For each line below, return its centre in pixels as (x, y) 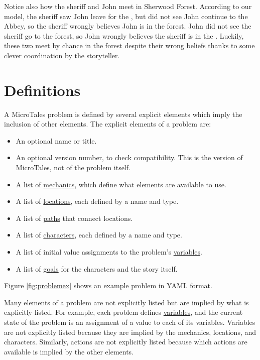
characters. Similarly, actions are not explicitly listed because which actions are (126, 342)
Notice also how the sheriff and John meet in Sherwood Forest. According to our (128, 6)
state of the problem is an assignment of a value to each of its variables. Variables (130, 322)
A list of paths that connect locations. (74, 218)
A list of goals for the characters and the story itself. (97, 268)
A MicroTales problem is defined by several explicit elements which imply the (123, 114)
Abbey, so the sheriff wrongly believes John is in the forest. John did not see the (128, 26)
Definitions (42, 90)
